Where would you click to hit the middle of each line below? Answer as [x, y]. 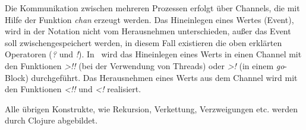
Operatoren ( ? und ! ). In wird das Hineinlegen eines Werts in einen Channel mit [153, 54]
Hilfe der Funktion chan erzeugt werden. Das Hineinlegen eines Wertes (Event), [149, 19]
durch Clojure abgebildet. [51, 120]
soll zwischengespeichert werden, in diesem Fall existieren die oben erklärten [143, 42]
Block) [17, 77]
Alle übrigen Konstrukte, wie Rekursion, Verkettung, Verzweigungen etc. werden [151, 108]
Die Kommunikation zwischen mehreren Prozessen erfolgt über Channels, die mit [152, 8]
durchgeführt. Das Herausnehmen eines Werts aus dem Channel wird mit [164, 77]
